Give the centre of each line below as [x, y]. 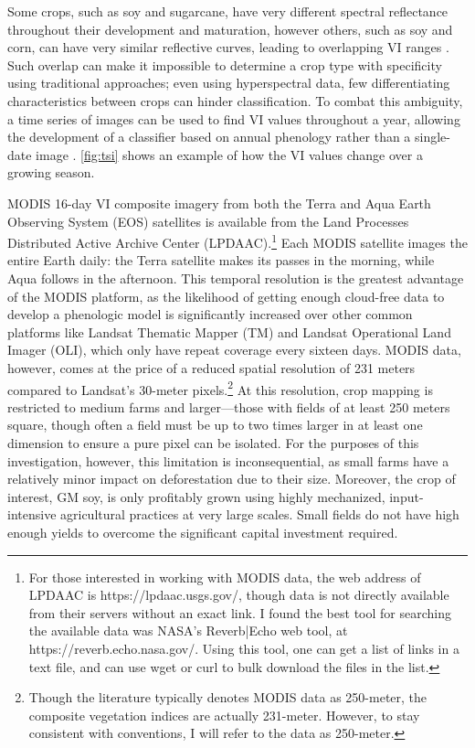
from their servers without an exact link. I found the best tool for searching [240, 612]
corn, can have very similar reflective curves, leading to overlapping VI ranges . [228, 47]
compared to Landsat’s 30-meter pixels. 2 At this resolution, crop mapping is [220, 388]
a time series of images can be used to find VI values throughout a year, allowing [234, 118]
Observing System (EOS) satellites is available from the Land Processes [208, 221]
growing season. [51, 172]
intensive [32, 514]
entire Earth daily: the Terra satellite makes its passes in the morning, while [221, 260]
